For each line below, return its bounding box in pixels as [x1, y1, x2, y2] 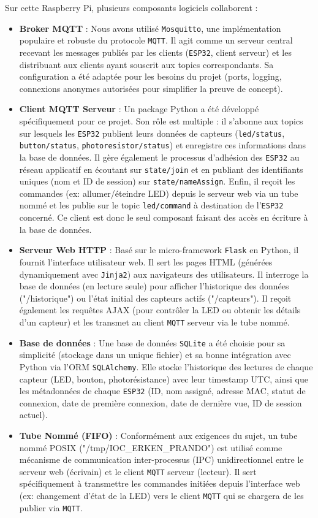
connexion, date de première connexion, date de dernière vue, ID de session [19, 396, 302, 409]
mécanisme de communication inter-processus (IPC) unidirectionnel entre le [19, 453, 304, 466]
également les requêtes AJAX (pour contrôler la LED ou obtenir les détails [19, 303, 301, 316]
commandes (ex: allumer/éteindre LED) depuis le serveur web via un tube [19, 186, 298, 199]
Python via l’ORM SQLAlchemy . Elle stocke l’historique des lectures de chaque [19, 360, 313, 373]
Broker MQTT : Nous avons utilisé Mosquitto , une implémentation [19, 21, 281, 34]
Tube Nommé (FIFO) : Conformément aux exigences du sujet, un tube [19, 428, 298, 441]
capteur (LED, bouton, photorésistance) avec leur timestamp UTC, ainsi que [19, 372, 308, 385]
